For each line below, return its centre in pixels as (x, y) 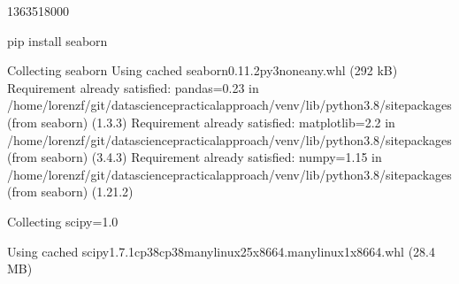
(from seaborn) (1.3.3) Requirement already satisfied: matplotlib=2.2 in (201, 122)
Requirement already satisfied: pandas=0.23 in (133, 87)
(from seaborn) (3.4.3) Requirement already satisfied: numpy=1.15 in (195, 157)
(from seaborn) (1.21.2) (70, 192)
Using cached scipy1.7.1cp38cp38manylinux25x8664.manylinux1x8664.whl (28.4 (221, 251)
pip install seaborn (57, 40)
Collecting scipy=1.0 (63, 221)
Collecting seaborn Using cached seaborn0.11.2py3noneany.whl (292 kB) (203, 70)
